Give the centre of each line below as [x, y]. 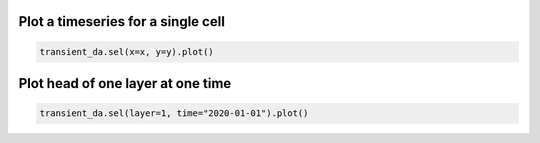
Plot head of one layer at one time [125, 83]
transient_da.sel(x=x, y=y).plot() [126, 51]
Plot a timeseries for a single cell [121, 21]
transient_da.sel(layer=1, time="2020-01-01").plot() [174, 113]
